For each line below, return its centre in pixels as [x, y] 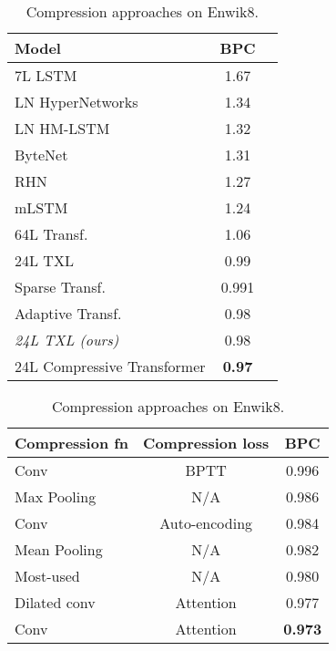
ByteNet [41, 155]
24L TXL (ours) [67, 340]
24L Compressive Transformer [110, 366]
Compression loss [206, 443]
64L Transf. [51, 234]
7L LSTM [46, 75]
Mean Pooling [59, 549]
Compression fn [72, 443]
